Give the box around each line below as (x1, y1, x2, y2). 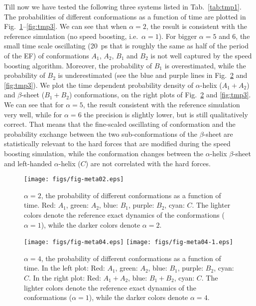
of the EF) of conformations (4, 50, 89, 60)
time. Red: (24, 200, 56, 210)
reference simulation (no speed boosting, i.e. (4, 30, 138, 41)
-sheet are (203, 128, 233, 139)
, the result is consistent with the (146, 21, 247, 31)
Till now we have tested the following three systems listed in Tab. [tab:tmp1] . (4, 1, 242, 11)
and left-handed (4, 158, 52, 168)
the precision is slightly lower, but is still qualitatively (84, 109, 248, 119)
